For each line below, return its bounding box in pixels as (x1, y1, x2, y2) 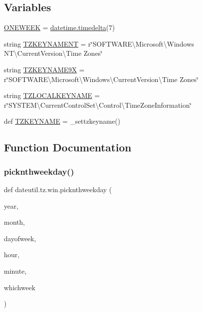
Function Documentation (4, 140, 132, 155)
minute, (4, 265, 27, 276)
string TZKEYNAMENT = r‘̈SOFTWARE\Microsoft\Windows (4, 38, 194, 49)
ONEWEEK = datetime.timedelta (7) (4, 22, 115, 33)
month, (4, 217, 25, 227)
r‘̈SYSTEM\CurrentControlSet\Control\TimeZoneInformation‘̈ (4, 99, 192, 110)
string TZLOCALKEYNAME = (4, 90, 100, 100)
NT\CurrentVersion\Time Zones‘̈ (4, 48, 103, 58)
